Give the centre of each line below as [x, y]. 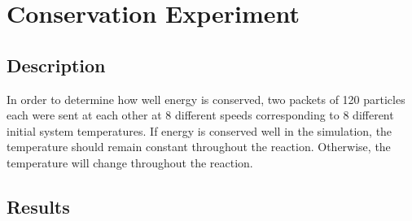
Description [56, 65]
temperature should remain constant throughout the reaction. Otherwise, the [199, 147]
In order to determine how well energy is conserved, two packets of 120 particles [206, 99]
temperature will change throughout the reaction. [130, 162]
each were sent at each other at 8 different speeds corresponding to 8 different [200, 115]
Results [38, 206]
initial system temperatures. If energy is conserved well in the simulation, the [199, 130]
